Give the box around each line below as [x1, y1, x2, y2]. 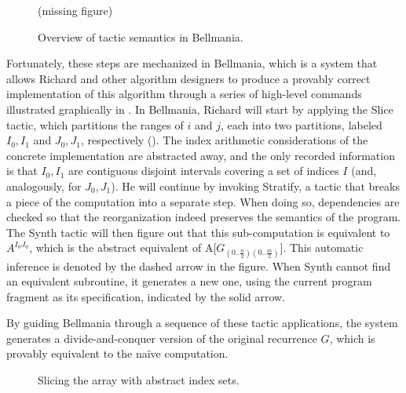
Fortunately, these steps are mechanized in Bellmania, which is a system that [6, 55, 378, 71]
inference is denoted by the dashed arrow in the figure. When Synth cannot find [6, 257, 391, 274]
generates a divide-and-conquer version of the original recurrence [6, 329, 317, 346]
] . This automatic [280, 239, 364, 256]
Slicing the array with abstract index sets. [38, 372, 240, 388]
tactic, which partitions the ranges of [6, 116, 184, 133]
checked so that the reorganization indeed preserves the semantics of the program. [6, 209, 401, 225]
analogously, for [6, 177, 82, 194]
